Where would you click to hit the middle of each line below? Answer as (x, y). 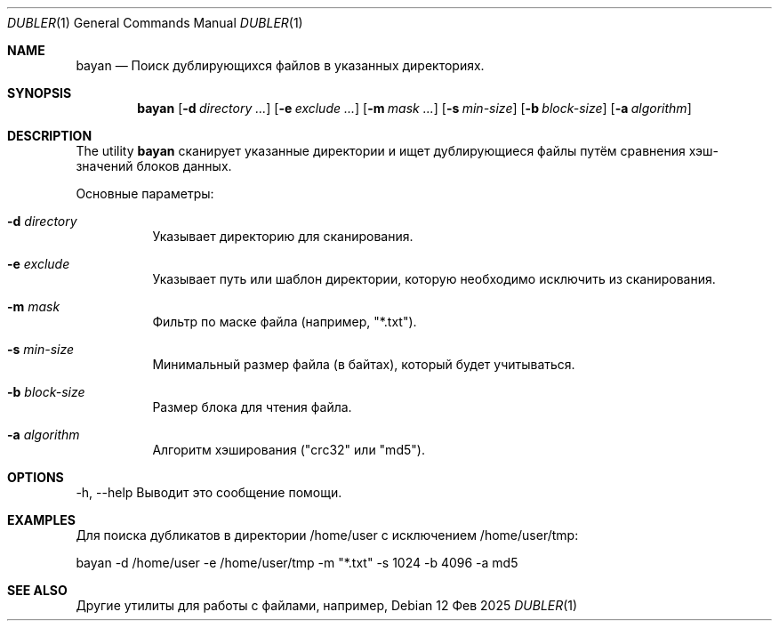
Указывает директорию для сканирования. (283, 236)
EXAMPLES (41, 520)
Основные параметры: (145, 193)
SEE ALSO (37, 590)
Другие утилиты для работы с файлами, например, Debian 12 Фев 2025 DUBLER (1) (327, 605)
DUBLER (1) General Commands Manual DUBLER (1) (155, 23)
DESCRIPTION (50, 136)
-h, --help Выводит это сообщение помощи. (209, 492)
